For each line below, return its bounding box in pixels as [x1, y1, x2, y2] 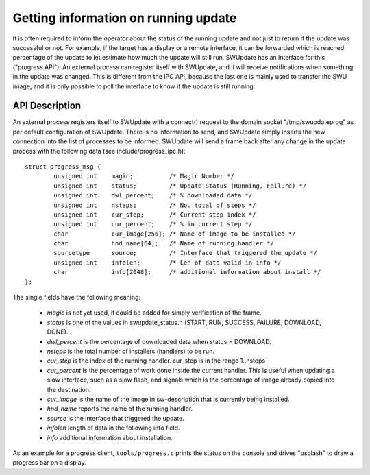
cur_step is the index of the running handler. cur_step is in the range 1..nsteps [47, 356, 266, 365]
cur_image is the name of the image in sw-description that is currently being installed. [47, 395, 291, 403]
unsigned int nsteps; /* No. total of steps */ [53, 201, 256, 209]
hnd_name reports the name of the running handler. [47, 404, 193, 413]
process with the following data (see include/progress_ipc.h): [12, 147, 186, 155]
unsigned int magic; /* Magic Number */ [53, 172, 234, 180]
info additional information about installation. [47, 433, 173, 441]
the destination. [47, 385, 91, 393]
